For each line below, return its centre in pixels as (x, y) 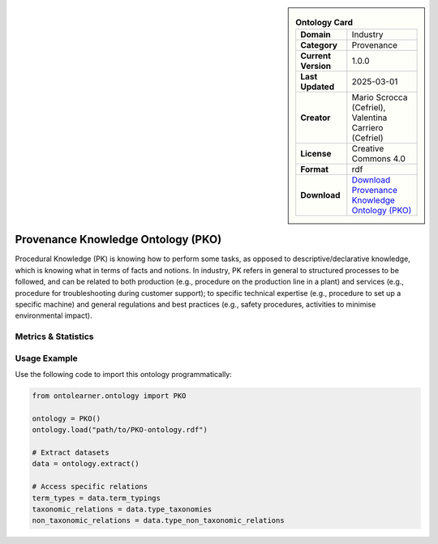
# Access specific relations (90, 487)
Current (316, 56)
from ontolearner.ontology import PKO (109, 396)
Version (316, 66)
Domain (316, 35)
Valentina (369, 118)
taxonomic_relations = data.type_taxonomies (122, 510)
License (316, 154)
